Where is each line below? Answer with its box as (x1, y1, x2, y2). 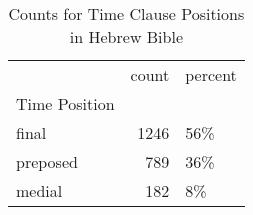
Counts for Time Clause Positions (8, 2, 245, 25)
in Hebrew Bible (69, 25, 183, 48)
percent (185, 63, 237, 86)
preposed (16, 150, 78, 173)
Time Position (16, 92, 115, 115)
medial (16, 179, 63, 202)
